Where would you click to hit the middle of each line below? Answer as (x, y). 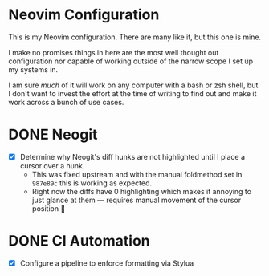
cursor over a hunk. (52, 165)
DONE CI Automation (79, 241)
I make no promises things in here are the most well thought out (114, 52)
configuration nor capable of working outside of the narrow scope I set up (131, 61)
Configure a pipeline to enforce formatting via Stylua (107, 263)
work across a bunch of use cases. (66, 102)
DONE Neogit (53, 135)
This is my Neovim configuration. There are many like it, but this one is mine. (135, 37)
